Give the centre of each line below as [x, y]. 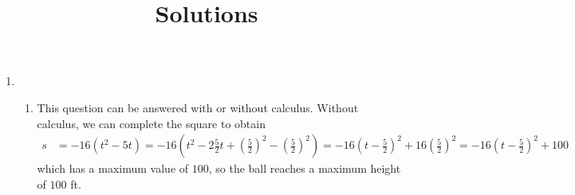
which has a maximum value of [113, 168]
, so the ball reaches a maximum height [305, 168]
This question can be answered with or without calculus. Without [198, 107]
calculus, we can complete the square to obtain [151, 123]
